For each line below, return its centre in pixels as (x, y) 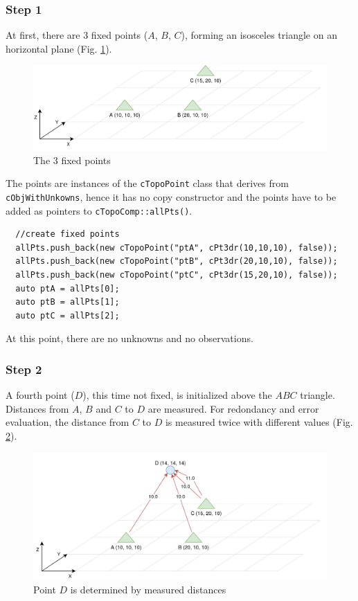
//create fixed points (68, 234)
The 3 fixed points (72, 160)
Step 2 (24, 369)
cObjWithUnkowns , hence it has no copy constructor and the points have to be (171, 196)
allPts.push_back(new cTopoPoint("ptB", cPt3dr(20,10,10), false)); (177, 261)
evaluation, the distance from (68, 422)
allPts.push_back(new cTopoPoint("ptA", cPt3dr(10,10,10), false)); (177, 248)
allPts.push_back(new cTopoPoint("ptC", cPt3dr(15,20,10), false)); (177, 275)
